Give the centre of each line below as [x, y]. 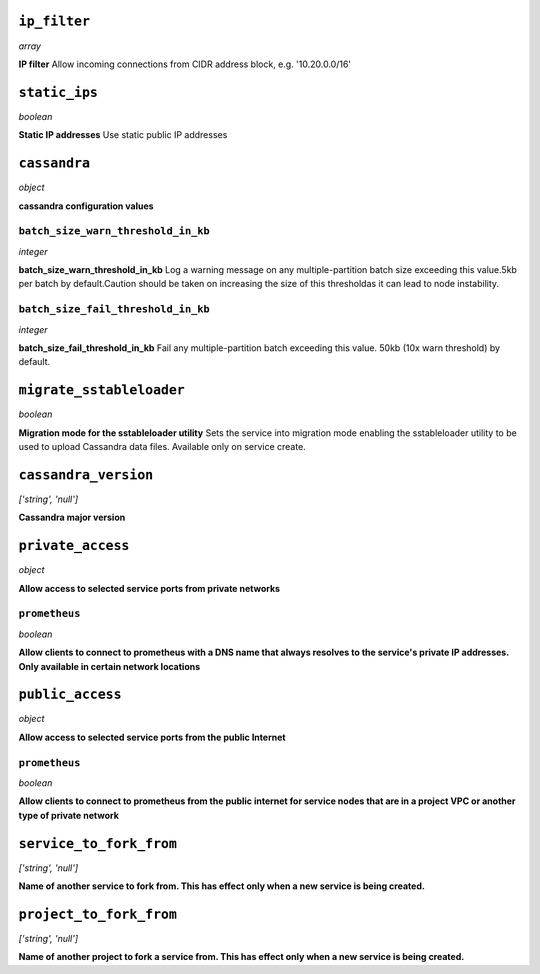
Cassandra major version [72, 517]
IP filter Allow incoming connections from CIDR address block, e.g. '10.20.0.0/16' [185, 64]
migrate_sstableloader [101, 390]
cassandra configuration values [86, 206]
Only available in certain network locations [109, 666]
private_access [74, 546]
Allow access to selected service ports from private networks [149, 588]
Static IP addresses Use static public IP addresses [123, 135]
